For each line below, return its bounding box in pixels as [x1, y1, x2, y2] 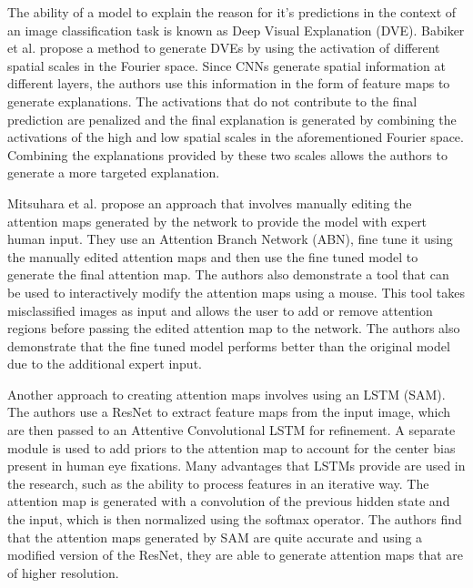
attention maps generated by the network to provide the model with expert [7, 211, 428, 230]
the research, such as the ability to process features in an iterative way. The [7, 473, 429, 492]
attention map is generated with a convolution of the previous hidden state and [7, 492, 450, 511]
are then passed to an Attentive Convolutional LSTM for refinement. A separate [7, 421, 456, 440]
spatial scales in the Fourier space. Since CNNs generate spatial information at [7, 56, 446, 75]
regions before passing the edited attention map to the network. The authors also [7, 319, 460, 338]
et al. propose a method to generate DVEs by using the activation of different [7, 38, 440, 57]
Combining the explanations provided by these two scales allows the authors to [7, 145, 448, 164]
